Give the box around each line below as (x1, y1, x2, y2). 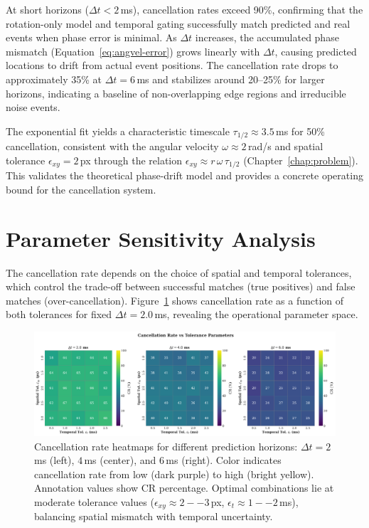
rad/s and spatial (247, 139, 323, 154)
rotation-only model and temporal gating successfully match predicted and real (6, 16, 351, 31)
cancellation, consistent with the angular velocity (6, 139, 219, 154)
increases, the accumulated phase (195, 30, 339, 45)
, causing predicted (274, 43, 357, 58)
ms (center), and (84, 453, 156, 468)
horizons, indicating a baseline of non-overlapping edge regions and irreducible (6, 85, 346, 100)
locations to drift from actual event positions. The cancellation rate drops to (6, 58, 338, 73)
